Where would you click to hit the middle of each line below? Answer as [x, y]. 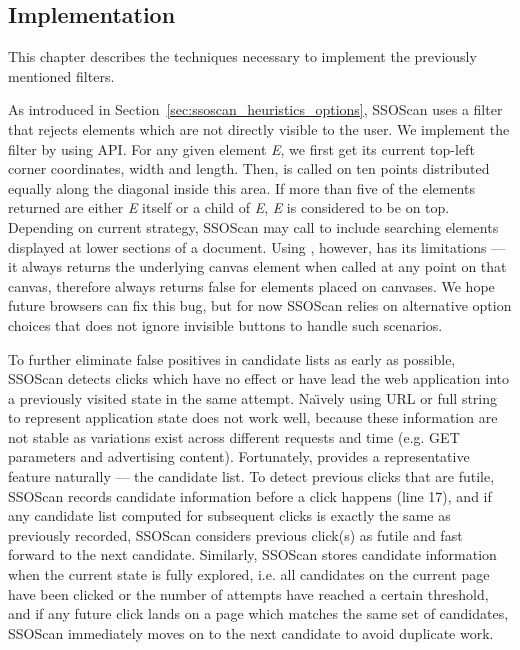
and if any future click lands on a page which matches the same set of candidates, [258, 613]
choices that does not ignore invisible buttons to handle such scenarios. [225, 324]
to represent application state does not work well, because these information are [253, 417]
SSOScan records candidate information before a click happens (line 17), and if [250, 495]
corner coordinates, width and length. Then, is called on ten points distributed [249, 168]
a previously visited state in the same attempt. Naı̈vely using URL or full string [253, 397]
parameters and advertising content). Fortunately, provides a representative [239, 456]
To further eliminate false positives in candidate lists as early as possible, [232, 358]
